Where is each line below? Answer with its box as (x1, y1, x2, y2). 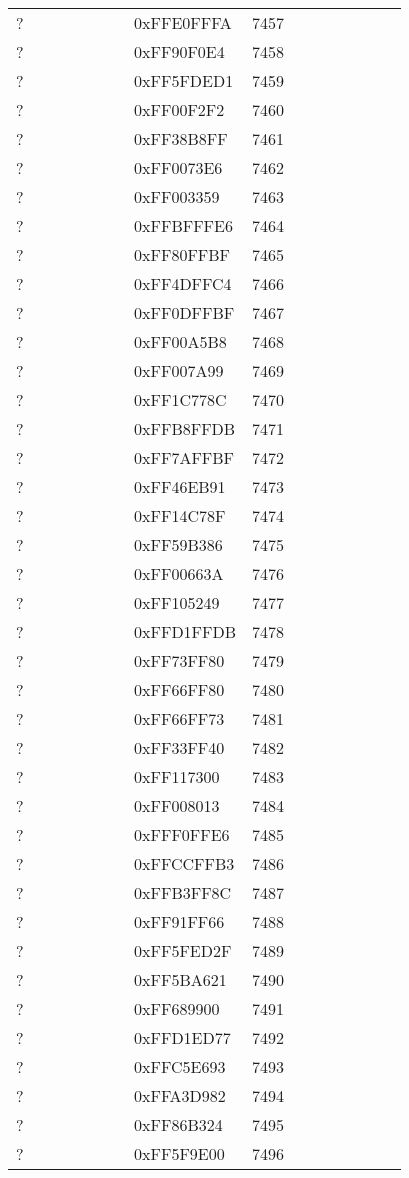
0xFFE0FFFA (134, 11, 232, 34)
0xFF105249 (134, 591, 220, 614)
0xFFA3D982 (134, 1084, 226, 1107)
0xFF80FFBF (134, 243, 231, 266)
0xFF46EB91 (134, 475, 226, 498)
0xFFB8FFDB (134, 417, 236, 440)
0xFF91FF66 (134, 910, 225, 933)
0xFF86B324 (134, 1113, 223, 1136)
